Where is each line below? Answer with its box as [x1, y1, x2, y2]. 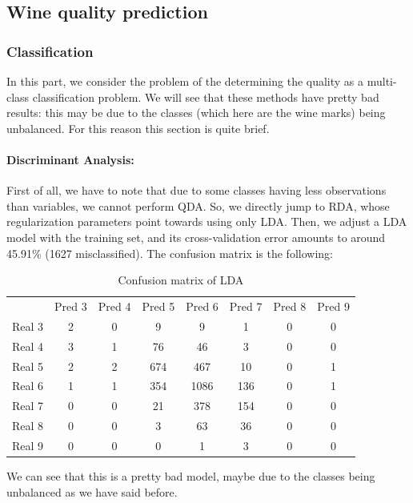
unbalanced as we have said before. [6, 483, 178, 500]
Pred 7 [229, 297, 263, 314]
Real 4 [12, 337, 44, 354]
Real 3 [12, 317, 44, 334]
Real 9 [12, 437, 44, 453]
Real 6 [12, 377, 44, 394]
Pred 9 [317, 297, 350, 314]
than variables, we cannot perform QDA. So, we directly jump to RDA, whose [6, 197, 390, 214]
